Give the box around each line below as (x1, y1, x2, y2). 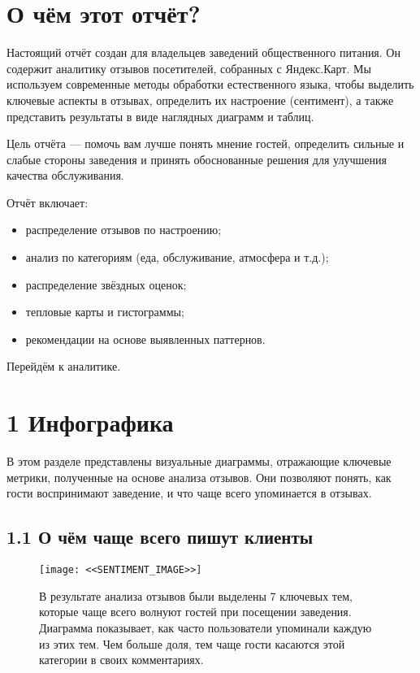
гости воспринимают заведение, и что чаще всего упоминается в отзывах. (6, 484, 372, 501)
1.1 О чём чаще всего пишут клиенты (6, 524, 314, 549)
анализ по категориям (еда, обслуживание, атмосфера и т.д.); (25, 249, 329, 266)
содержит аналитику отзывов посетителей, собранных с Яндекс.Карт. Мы (6, 59, 371, 76)
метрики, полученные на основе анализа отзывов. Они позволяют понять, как (6, 468, 392, 485)
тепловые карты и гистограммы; (25, 303, 184, 320)
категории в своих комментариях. (39, 651, 204, 668)
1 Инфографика (6, 406, 174, 439)
